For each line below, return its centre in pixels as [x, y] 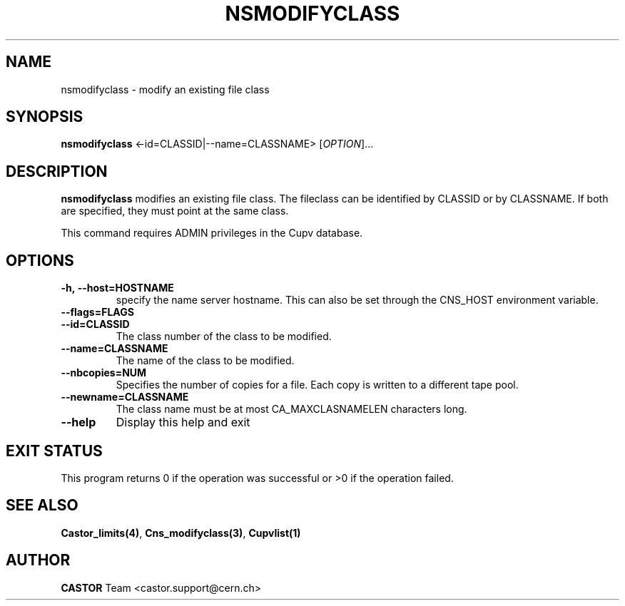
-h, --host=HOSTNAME [117, 288]
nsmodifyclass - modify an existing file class [165, 89]
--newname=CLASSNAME [125, 397]
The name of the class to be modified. [205, 361]
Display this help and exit [183, 422]
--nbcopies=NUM [104, 373]
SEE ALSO [42, 505]
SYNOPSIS [45, 117]
